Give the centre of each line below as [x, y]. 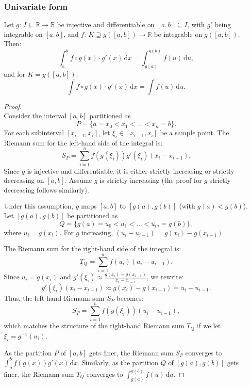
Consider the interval [35, 116]
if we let [209, 326]
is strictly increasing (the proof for [151, 180]
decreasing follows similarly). [47, 189]
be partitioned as [92, 215]
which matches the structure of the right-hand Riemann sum [94, 326]
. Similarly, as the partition [118, 362]
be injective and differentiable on [106, 24]
